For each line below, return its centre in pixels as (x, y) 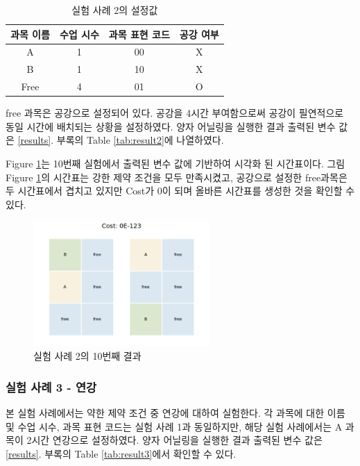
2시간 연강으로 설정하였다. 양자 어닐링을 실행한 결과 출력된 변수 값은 (174, 440)
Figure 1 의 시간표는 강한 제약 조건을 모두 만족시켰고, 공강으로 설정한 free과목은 (177, 177)
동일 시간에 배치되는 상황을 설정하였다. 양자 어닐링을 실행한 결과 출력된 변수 (171, 126)
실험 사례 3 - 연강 (51, 386)
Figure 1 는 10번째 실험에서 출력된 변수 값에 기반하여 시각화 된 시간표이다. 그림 (175, 163)
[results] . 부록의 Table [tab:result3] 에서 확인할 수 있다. (121, 454)
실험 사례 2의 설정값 (115, 10)
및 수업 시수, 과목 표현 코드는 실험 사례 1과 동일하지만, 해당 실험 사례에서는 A (174, 426)
